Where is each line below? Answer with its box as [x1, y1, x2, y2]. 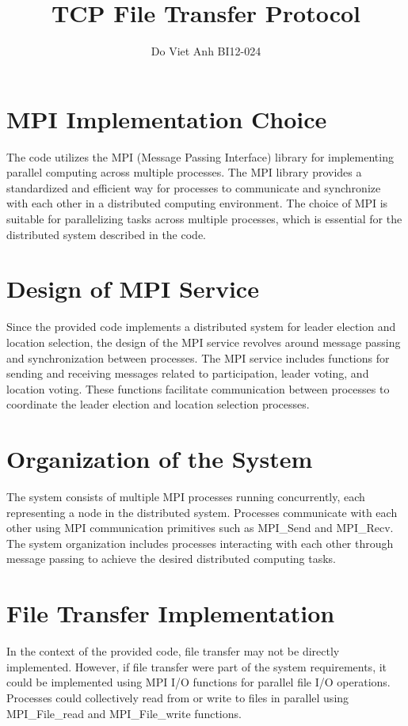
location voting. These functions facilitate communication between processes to [6, 380, 390, 397]
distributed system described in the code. [6, 226, 206, 242]
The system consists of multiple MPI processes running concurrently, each [6, 488, 365, 505]
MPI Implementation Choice [6, 102, 327, 135]
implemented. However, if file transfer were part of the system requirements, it [6, 658, 387, 675]
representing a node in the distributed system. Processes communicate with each [6, 504, 398, 520]
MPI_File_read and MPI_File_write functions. [6, 705, 242, 721]
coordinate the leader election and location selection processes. [6, 396, 310, 412]
